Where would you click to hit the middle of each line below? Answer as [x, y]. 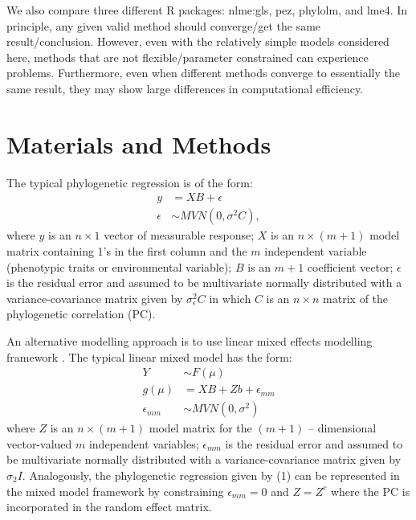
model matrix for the [200, 428]
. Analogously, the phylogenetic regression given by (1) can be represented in [211, 475]
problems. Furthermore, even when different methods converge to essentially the [203, 73]
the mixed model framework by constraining [115, 491]
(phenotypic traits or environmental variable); [119, 266]
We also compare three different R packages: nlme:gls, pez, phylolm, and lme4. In [207, 10]
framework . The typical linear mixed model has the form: [149, 356]
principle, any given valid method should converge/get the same [164, 25]
